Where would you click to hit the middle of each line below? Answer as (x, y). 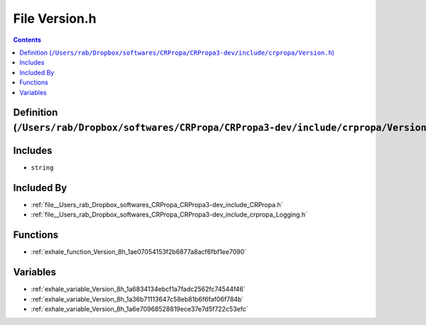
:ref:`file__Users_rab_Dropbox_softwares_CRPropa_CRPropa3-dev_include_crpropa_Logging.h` (169, 215)
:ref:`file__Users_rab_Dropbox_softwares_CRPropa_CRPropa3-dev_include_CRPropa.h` (157, 204)
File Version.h (55, 18)
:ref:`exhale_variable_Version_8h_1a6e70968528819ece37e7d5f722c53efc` (140, 309)
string (42, 168)
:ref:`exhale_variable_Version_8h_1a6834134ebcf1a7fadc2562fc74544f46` (138, 289)
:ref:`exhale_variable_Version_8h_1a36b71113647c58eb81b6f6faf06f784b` (137, 299)
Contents (27, 40)
